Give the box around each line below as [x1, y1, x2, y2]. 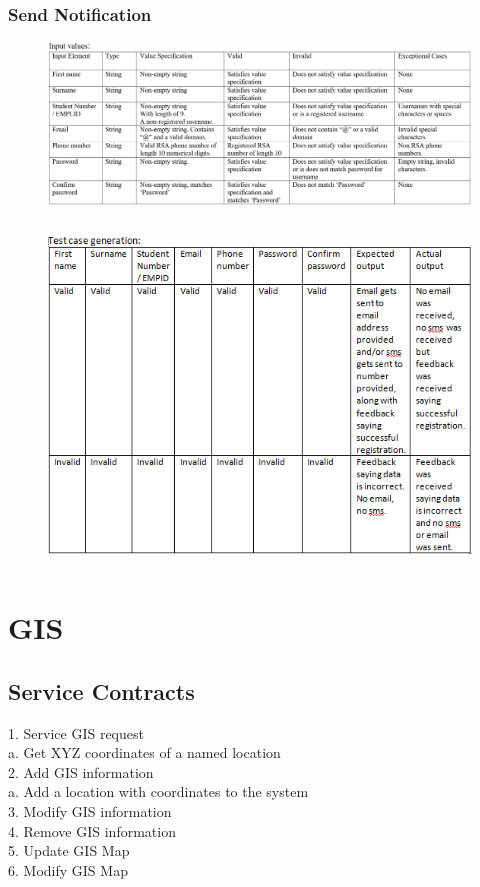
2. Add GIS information [8, 761, 154, 782]
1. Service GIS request [8, 722, 144, 743]
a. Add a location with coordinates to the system [8, 781, 309, 802]
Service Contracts [8, 675, 195, 706]
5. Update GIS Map [8, 840, 130, 861]
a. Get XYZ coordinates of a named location [8, 742, 281, 763]
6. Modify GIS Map [8, 859, 128, 880]
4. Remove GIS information [8, 820, 176, 841]
